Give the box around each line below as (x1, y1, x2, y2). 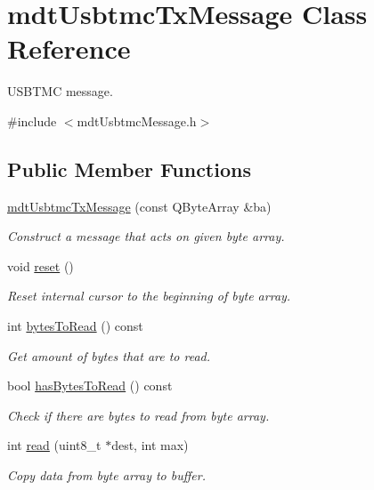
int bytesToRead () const (7, 317, 143, 335)
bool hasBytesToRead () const (7, 376, 173, 395)
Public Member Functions (7, 155, 251, 182)
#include (7, 111, 57, 130)
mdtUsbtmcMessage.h (77, 111, 197, 130)
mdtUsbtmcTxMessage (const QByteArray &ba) (7, 197, 272, 215)
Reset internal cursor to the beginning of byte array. (7, 286, 291, 305)
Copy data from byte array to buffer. (7, 466, 206, 485)
